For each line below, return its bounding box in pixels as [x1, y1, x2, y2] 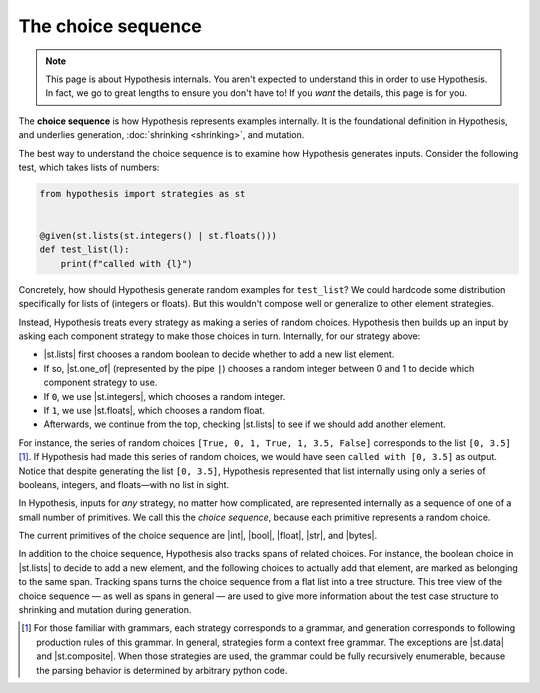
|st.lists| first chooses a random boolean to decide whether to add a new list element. [43, 348, 395, 360]
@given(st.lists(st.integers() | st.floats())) [39, 230, 277, 242]
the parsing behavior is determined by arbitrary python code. [36, 664, 288, 676]
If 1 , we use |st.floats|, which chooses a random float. [43, 404, 265, 416]
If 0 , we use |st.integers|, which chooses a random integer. [43, 390, 286, 402]
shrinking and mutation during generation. [18, 604, 192, 616]
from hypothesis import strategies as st [39, 188, 246, 199]
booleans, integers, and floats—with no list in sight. [18, 478, 230, 490]
